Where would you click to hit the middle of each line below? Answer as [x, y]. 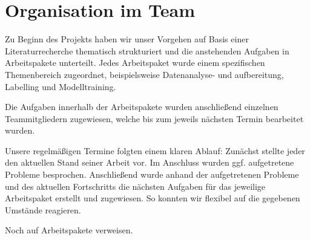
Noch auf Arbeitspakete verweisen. [69, 230]
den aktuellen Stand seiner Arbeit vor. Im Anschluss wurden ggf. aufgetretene [150, 162]
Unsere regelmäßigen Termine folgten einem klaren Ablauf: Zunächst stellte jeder [155, 150]
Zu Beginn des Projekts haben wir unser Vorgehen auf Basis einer [127, 39]
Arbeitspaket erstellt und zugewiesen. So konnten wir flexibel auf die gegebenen [153, 198]
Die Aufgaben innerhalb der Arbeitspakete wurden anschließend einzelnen [142, 107]
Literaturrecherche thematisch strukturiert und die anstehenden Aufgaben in [147, 50]
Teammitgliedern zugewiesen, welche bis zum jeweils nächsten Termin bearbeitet [154, 118]
